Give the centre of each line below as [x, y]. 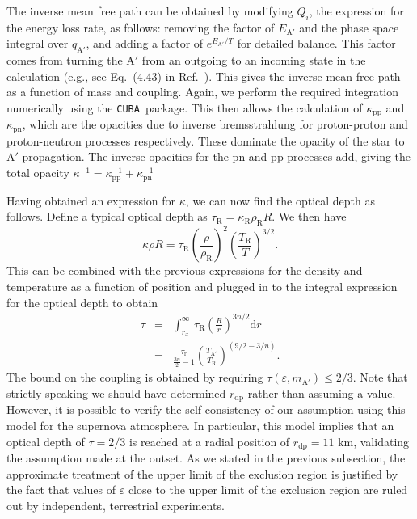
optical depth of [46, 441]
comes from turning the [65, 60]
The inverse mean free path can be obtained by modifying [150, 11]
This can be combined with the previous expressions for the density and [185, 270]
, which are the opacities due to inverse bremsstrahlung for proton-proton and [215, 124]
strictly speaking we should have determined [116, 392]
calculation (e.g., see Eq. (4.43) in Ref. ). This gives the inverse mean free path [204, 76]
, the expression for [356, 11]
